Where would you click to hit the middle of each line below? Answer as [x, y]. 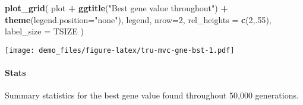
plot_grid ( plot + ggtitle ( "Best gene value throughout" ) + [116, 8]
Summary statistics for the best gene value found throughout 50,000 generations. [152, 95]
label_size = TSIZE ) [44, 31]
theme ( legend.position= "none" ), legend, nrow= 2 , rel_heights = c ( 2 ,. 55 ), [138, 19]
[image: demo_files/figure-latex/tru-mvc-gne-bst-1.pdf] [120, 50]
